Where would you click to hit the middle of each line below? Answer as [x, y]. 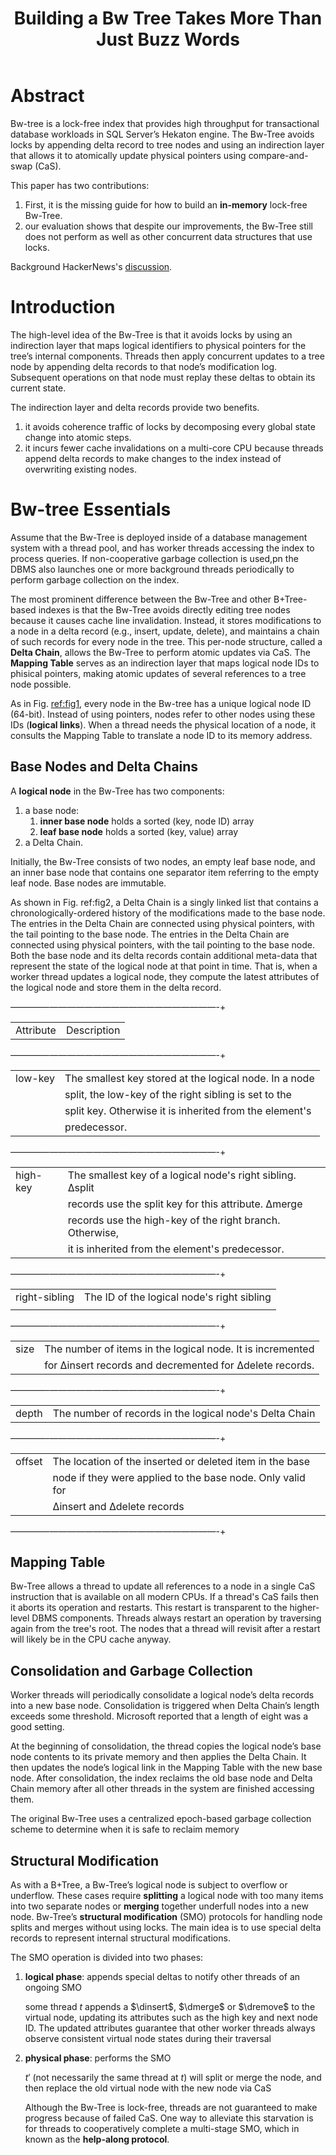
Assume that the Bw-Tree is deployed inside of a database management [159, 537]
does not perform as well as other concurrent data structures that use [168, 236]
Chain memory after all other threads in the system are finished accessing [162, 1789]
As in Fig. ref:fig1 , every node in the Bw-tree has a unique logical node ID [161, 703]
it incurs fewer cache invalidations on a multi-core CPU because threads [174, 448]
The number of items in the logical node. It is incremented [179, 1349]
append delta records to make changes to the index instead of [153, 458]
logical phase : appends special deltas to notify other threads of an [162, 1977]
